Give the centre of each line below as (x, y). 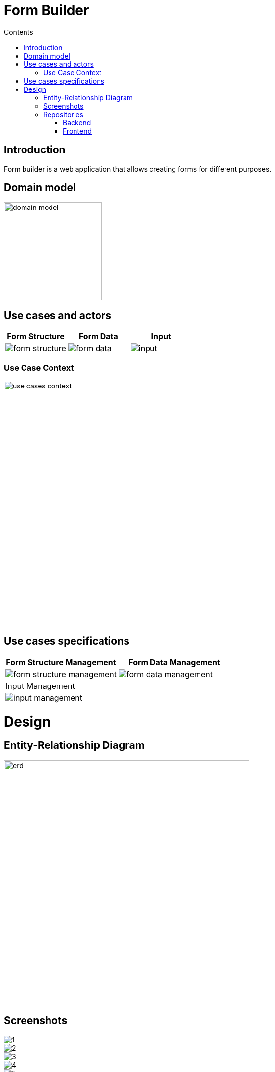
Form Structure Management (61, 662)
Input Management (40, 686)
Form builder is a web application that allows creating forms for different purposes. (138, 169)
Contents (19, 32)
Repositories (63, 114)
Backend (77, 122)
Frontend (77, 131)
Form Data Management (174, 662)
